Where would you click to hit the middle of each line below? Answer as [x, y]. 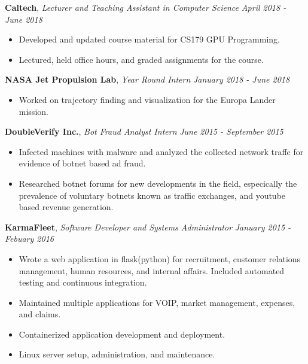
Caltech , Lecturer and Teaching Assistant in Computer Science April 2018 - [146, 7]
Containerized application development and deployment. [122, 334]
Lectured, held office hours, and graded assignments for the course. [141, 59]
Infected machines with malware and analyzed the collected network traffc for [161, 151]
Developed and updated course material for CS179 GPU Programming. [149, 39]
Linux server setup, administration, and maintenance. [117, 354]
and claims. [40, 314]
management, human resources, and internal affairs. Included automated [152, 270]
